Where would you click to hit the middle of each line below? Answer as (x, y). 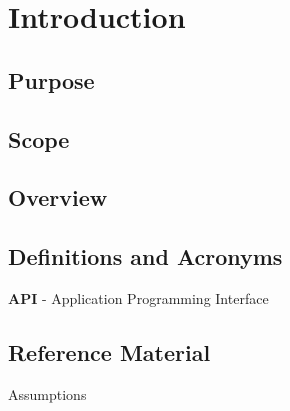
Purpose (51, 79)
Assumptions (47, 393)
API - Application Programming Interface (138, 297)
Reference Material (109, 351)
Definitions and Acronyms (145, 256)
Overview (58, 197)
